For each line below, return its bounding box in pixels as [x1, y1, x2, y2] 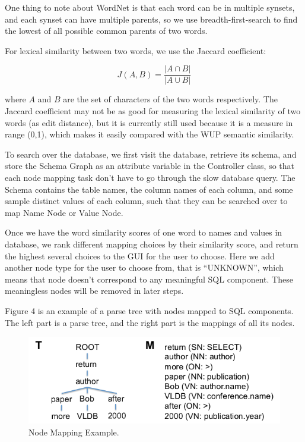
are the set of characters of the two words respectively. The [63, 93, 278, 105]
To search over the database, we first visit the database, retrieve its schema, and [5, 148, 297, 160]
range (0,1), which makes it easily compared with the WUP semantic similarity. [5, 128, 294, 140]
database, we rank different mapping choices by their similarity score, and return [5, 237, 298, 250]
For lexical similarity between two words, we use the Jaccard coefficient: [5, 44, 266, 57]
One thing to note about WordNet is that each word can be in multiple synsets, [5, 1, 295, 13]
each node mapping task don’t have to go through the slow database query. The [5, 171, 296, 183]
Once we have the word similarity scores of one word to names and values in [5, 226, 282, 239]
